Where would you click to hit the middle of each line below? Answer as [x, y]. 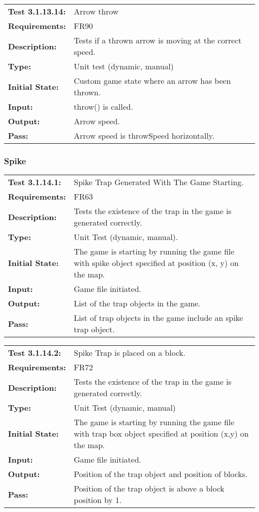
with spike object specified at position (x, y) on [156, 263]
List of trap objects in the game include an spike [158, 318]
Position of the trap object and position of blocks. [161, 474]
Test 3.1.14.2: [35, 353]
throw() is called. [104, 107]
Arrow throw [96, 11]
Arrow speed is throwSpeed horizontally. [144, 135]
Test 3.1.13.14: [37, 11]
